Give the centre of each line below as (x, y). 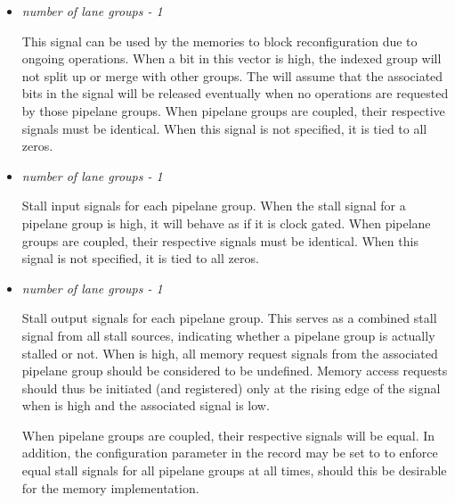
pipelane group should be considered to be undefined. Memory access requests (235, 371)
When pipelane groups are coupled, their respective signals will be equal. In (228, 435)
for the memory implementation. (110, 487)
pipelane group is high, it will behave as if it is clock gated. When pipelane (226, 223)
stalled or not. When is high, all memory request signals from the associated (230, 353)
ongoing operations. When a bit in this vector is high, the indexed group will (232, 58)
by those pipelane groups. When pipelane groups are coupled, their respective (233, 110)
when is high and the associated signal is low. (146, 405)
